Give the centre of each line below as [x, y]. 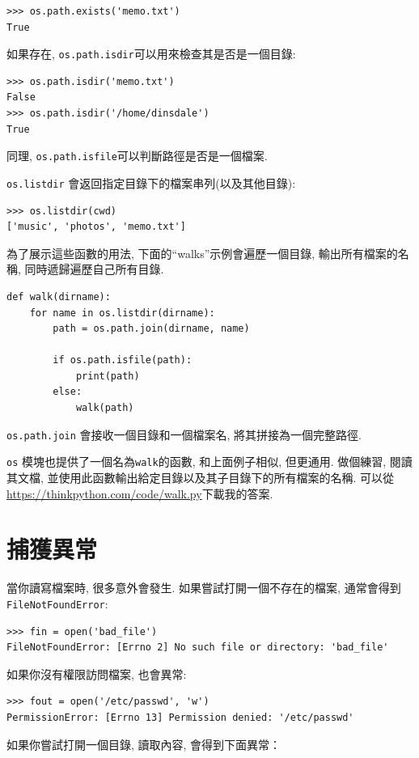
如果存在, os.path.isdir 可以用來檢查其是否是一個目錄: [151, 54]
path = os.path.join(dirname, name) [151, 329]
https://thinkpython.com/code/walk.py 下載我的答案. [140, 493]
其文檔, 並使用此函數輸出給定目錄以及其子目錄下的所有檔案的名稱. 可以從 [201, 477]
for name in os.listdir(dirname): [122, 313]
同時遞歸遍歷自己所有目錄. [94, 269]
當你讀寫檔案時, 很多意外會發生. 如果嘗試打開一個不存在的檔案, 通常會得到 [204, 588]
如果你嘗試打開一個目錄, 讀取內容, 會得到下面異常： [144, 744]
